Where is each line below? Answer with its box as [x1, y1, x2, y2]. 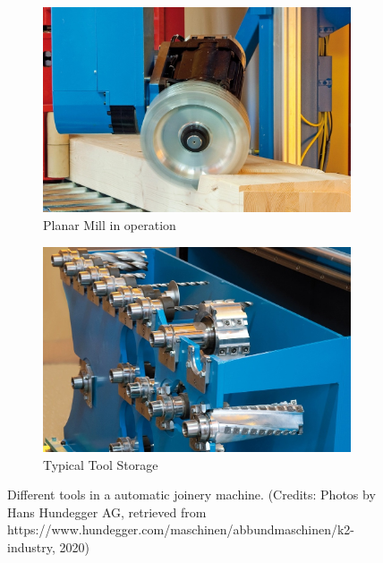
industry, [7, 538, 55, 557]
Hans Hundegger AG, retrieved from [7, 502, 207, 521]
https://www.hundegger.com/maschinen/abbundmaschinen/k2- [7, 520, 355, 539]
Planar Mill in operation [43, 216, 176, 235]
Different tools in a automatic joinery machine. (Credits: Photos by [7, 485, 376, 504]
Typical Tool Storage [43, 455, 158, 473]
